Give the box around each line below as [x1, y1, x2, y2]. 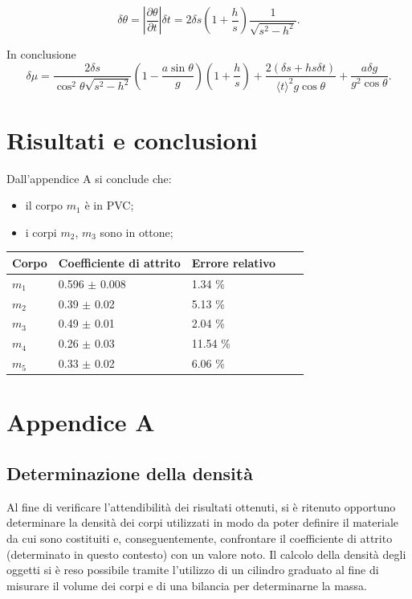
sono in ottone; [100, 223, 173, 240]
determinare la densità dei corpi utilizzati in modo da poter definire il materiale [6, 514, 398, 531]
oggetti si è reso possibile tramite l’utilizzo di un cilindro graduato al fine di [6, 561, 379, 578]
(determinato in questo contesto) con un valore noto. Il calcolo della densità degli [6, 545, 406, 562]
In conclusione [6, 46, 76, 62]
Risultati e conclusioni [6, 123, 258, 156]
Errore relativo [191, 254, 276, 271]
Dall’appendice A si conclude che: [6, 169, 172, 186]
